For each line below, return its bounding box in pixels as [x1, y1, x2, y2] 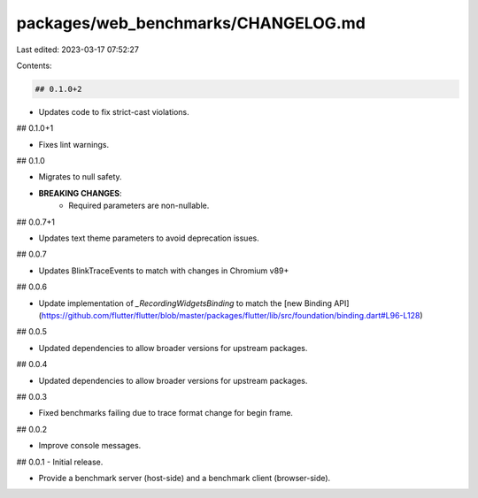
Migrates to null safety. [38, 172, 123, 182]
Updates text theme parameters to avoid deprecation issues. [38, 233, 260, 243]
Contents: [16, 60, 52, 71]
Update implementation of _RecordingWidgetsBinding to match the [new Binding [38, 297, 332, 309]
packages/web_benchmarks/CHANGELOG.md [16, 13, 366, 33]
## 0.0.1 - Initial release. [16, 456, 104, 467]
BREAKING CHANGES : [38, 188, 123, 198]
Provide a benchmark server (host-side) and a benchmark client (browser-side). [38, 472, 331, 483]
